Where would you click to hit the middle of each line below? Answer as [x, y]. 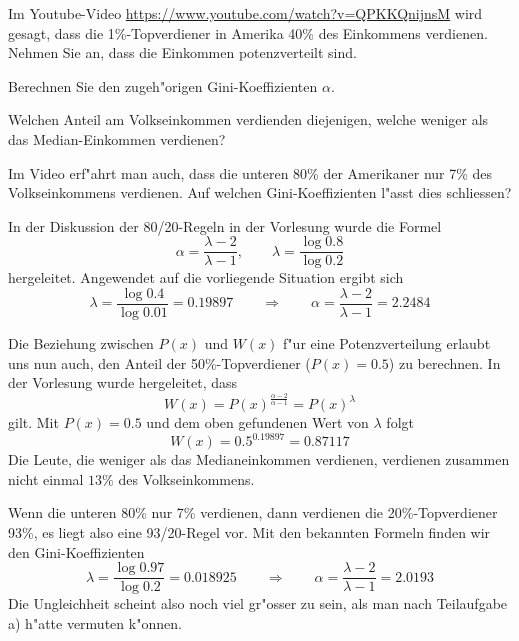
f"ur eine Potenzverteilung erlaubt [387, 343]
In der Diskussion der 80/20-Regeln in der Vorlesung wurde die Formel [225, 225]
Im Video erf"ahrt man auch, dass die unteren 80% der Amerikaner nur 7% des [250, 172]
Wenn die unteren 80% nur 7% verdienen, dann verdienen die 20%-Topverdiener [253, 512]
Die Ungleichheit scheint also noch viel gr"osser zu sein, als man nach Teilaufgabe [258, 603]
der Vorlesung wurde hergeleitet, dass [123, 382]
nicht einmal [46, 478]
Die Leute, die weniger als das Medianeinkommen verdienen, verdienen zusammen [259, 459]
